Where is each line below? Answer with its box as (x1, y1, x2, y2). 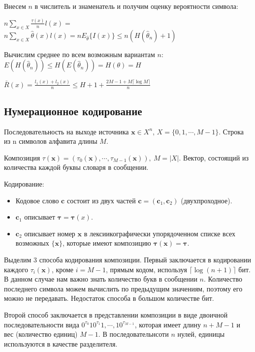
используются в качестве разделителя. (4, 338, 118, 349)
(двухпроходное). (181, 195, 232, 205)
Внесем (4, 1, 26, 11)
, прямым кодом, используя (105, 264, 187, 274)
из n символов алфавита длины (4, 136, 97, 146)
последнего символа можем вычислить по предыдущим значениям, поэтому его (4, 283, 243, 293)
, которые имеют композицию (62, 238, 151, 248)
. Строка (219, 126, 244, 136)
